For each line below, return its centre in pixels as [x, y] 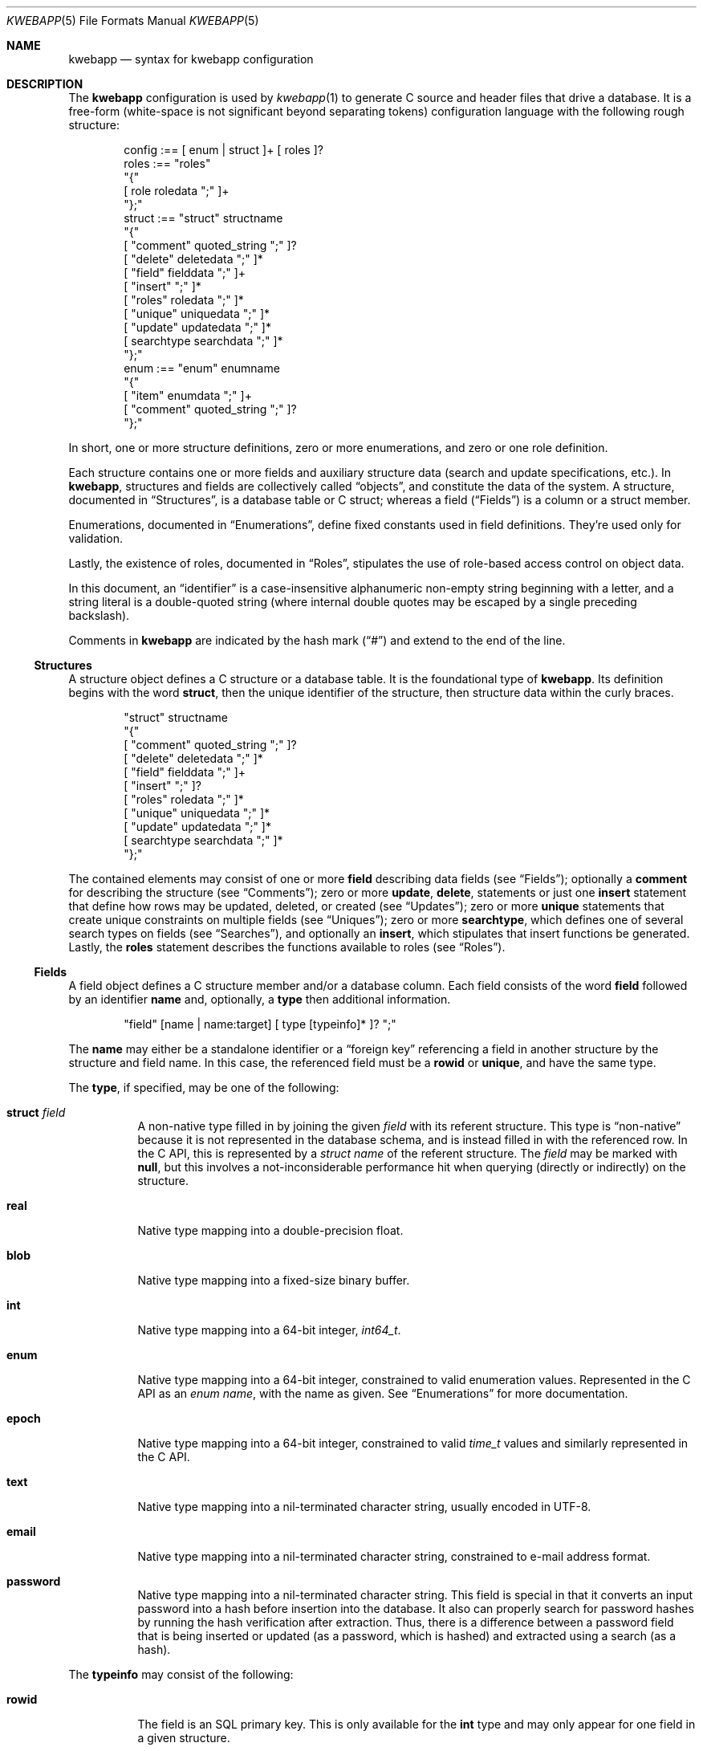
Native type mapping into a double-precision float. [270, 1230]
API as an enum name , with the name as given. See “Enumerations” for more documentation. [383, 1393]
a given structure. [184, 1738]
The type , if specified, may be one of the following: [204, 1087]
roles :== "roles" [167, 163]
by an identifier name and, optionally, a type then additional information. [260, 999]
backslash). [99, 615]
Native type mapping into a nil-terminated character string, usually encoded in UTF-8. [364, 1507]
